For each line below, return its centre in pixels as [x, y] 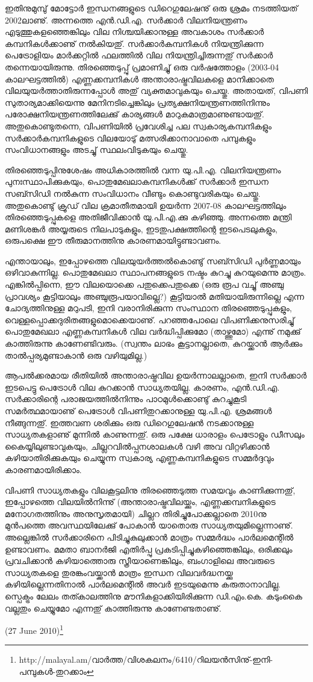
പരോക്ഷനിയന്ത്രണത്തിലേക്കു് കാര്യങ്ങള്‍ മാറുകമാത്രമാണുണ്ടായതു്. [135, 114]
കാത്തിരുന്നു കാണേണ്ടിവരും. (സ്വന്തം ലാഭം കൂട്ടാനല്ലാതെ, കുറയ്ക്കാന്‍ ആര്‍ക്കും [154, 343]
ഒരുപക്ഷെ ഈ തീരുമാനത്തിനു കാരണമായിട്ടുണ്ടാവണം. [113, 240]
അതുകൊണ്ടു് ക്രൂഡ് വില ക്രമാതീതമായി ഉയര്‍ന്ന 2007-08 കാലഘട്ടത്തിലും [146, 205]
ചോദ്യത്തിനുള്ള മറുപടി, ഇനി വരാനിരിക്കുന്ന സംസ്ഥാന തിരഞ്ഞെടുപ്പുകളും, [148, 308]
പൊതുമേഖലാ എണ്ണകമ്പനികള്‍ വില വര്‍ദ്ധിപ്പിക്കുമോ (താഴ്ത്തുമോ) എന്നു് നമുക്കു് [153, 331]
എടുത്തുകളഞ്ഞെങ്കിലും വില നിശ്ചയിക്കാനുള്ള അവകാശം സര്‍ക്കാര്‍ [135, 32]
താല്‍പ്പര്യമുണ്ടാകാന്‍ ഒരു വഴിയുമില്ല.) [76, 355]
